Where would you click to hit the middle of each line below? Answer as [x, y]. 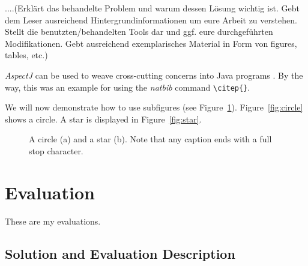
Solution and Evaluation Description [120, 253]
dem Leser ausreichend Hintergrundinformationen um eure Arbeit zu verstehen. [151, 20]
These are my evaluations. [53, 221]
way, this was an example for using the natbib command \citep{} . [128, 87]
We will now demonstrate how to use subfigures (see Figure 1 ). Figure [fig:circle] [154, 107]
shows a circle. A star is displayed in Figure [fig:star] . [103, 119]
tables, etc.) [26, 55]
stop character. [56, 151]
